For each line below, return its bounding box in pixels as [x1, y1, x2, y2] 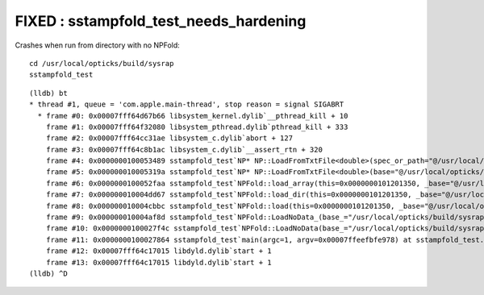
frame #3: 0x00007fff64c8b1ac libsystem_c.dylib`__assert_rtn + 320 [45, 145, 323, 154]
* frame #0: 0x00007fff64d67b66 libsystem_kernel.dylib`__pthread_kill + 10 [37, 111, 348, 120]
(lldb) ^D [29, 268, 68, 278]
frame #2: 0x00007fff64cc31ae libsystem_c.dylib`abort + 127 [45, 134, 294, 143]
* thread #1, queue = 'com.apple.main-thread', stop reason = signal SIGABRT [29, 100, 344, 109]
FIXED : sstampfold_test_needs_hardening [15, 12, 307, 30]
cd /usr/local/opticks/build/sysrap [29, 59, 174, 68]
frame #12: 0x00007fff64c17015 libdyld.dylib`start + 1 [45, 247, 272, 256]
